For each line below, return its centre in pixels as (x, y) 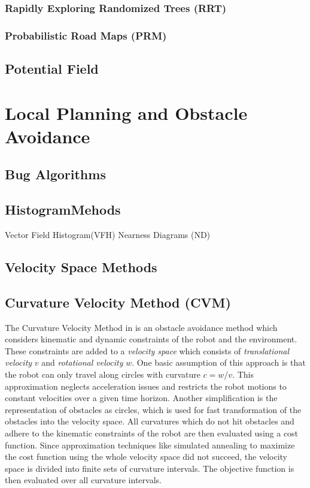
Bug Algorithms (55, 174)
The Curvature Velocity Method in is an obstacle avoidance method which (141, 327)
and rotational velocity (82, 362)
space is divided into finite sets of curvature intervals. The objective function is (150, 468)
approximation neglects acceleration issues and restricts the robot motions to (146, 386)
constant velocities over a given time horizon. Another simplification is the (141, 398)
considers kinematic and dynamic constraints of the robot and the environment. (151, 339)
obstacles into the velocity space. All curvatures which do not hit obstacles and (150, 421)
